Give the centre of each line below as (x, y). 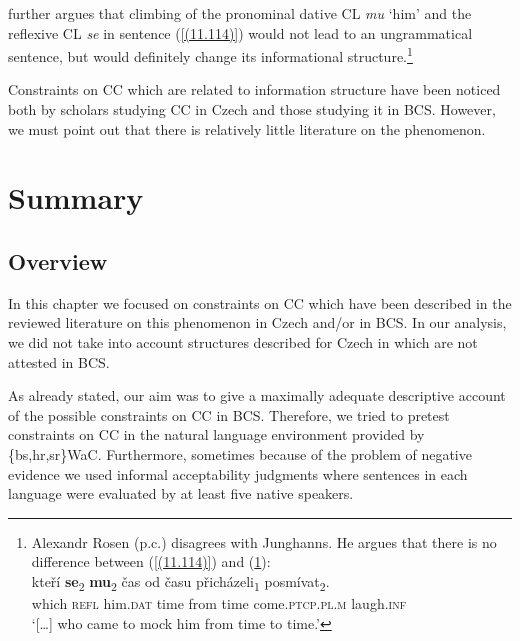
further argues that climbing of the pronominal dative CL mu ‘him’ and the (240, 13)
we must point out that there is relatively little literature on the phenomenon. (247, 128)
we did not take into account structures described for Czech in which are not (243, 341)
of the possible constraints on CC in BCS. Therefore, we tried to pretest (229, 414)
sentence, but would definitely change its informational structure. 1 (210, 54)
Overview (58, 260)
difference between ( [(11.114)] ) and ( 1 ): (151, 561)
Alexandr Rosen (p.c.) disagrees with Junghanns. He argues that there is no (264, 541)
